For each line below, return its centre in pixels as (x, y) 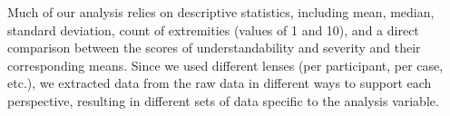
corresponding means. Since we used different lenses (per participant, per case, (225, 65)
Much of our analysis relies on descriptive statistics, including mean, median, (221, 12)
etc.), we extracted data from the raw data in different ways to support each (220, 83)
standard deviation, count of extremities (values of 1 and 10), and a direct (213, 29)
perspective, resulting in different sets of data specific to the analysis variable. (223, 100)
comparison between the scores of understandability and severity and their (214, 48)
